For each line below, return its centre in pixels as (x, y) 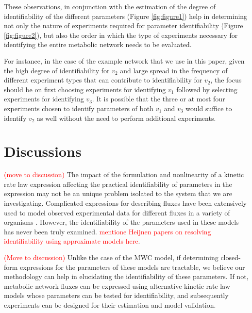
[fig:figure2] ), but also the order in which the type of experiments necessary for (121, 35)
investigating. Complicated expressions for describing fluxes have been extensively (125, 203)
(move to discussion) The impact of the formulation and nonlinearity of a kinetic (124, 174)
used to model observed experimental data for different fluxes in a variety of (117, 212)
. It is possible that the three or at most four (159, 99)
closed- (231, 257)
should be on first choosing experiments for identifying (85, 89)
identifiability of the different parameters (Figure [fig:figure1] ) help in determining (126, 16)
